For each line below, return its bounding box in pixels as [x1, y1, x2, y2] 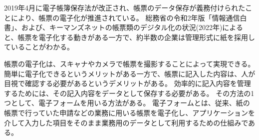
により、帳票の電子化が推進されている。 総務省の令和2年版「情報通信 [10, 12, 240, 22]
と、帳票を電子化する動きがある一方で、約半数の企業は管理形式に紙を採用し [4, 31, 255, 42]
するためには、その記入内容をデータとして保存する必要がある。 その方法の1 [4, 87, 255, 98]
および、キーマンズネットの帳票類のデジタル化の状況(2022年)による [21, 22, 243, 32]
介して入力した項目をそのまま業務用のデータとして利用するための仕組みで [4, 117, 249, 127]
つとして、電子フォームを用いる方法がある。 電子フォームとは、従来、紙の [4, 97, 250, 108]
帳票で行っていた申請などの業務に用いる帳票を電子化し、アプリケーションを [4, 107, 256, 117]
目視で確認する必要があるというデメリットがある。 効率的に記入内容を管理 [4, 78, 251, 88]
